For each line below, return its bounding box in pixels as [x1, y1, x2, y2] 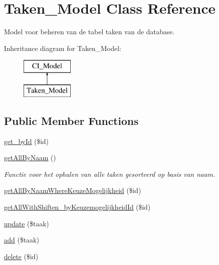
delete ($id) [4, 251, 39, 261]
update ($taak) [4, 218, 49, 228]
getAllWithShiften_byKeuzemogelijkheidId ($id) [4, 202, 151, 212]
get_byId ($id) [4, 136, 49, 146]
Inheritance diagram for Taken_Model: [4, 43, 121, 53]
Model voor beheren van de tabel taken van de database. [4, 26, 175, 37]
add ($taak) [4, 235, 39, 245]
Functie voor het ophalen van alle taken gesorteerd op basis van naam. [4, 169, 216, 179]
